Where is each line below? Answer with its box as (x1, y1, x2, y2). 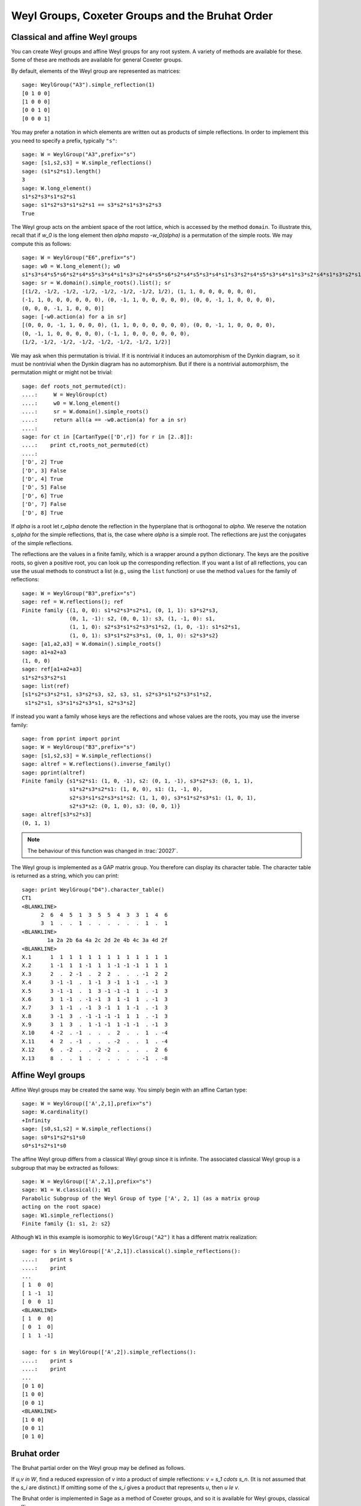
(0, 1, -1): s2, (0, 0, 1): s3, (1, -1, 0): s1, (69, 615, 216, 622)
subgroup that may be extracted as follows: (11, 1164, 119, 1171)
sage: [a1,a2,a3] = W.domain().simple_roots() (22, 640, 162, 648)
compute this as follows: (11, 240, 72, 247)
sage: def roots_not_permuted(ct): (22, 383, 127, 390)
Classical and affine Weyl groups (11, 32, 138, 42)
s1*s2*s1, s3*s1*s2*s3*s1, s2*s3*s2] (25, 699, 137, 706)
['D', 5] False (22, 484, 67, 491)
